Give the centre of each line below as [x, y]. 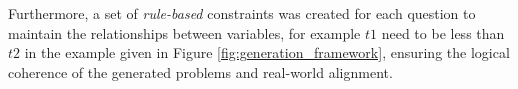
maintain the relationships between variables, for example [184, 32]
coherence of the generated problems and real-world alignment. [200, 71]
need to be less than [443, 32]
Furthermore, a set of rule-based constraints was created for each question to [242, 13]
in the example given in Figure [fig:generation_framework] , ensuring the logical [267, 52]
